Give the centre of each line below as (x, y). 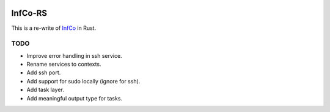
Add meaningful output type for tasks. (74, 98)
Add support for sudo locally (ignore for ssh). (83, 81)
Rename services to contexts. (64, 65)
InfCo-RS (29, 13)
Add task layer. (45, 90)
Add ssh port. (44, 72)
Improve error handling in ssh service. (74, 55)
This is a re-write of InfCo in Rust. (54, 28)
